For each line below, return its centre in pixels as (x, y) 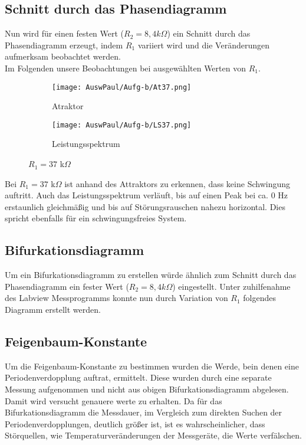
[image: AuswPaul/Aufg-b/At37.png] (122, 87)
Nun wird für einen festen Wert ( (65, 33)
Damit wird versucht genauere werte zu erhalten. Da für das (113, 400)
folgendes (260, 298)
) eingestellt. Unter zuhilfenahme (231, 286)
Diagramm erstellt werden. (53, 310)
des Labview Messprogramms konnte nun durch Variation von (116, 298)
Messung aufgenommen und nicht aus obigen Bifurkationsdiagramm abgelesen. (147, 389)
